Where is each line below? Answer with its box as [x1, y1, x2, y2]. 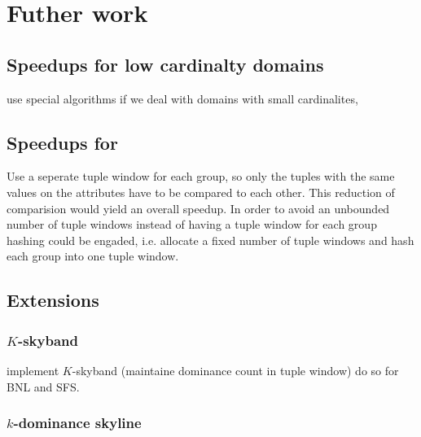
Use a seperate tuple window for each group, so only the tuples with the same [7, 168, 395, 185]
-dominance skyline [13, 413, 142, 433]
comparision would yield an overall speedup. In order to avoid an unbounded [7, 199, 390, 216]
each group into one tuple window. [7, 247, 179, 264]
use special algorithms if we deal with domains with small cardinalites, [7, 90, 358, 107]
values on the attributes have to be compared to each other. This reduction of [7, 183, 395, 200]
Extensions [7, 287, 99, 312]
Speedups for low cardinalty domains [7, 51, 324, 76]
